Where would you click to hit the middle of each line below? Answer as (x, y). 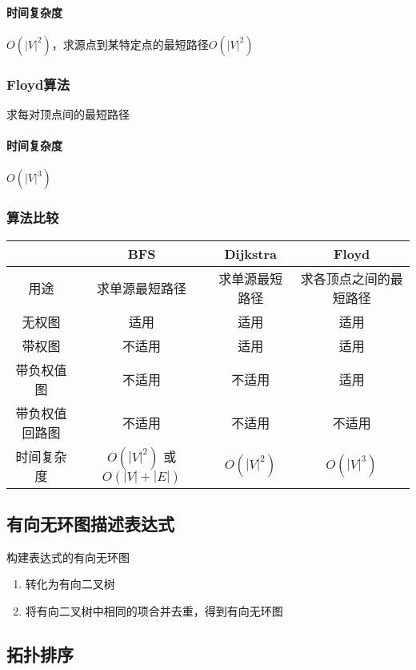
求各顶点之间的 (345, 278)
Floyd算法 (38, 84)
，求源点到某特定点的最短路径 (130, 44)
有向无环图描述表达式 (90, 524)
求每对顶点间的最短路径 (68, 114)
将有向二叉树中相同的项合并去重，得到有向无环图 (154, 611)
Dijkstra (250, 253)
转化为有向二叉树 (70, 584)
